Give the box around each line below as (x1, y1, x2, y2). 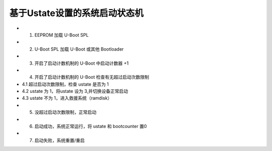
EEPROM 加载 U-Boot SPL (34, 32, 89, 38)
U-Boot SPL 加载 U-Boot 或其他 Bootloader (34, 46, 124, 52)
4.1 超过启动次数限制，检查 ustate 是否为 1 (22, 81, 109, 87)
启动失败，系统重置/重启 (34, 137, 85, 143)
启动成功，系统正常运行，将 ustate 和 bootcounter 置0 (34, 123, 147, 129)
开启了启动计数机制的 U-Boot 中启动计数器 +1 (34, 60, 129, 66)
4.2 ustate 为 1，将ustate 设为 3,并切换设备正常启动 (22, 88, 128, 94)
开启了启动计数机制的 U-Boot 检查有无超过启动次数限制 (34, 74, 150, 80)
